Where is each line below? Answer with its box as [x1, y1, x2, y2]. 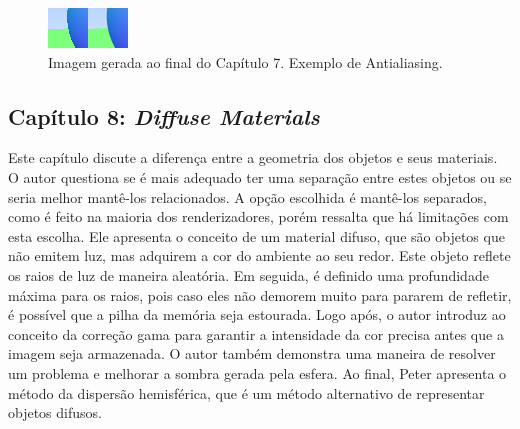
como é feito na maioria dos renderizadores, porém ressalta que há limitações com [8, 206, 509, 227]
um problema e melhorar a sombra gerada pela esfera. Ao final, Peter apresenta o [8, 362, 507, 383]
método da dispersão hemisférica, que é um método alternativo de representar [8, 382, 485, 403]
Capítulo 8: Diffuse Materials [8, 100, 320, 131]
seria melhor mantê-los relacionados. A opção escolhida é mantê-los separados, [8, 186, 487, 207]
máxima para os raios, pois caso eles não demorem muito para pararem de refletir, [8, 284, 512, 305]
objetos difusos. [8, 402, 102, 423]
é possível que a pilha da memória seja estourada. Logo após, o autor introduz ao [8, 304, 506, 325]
